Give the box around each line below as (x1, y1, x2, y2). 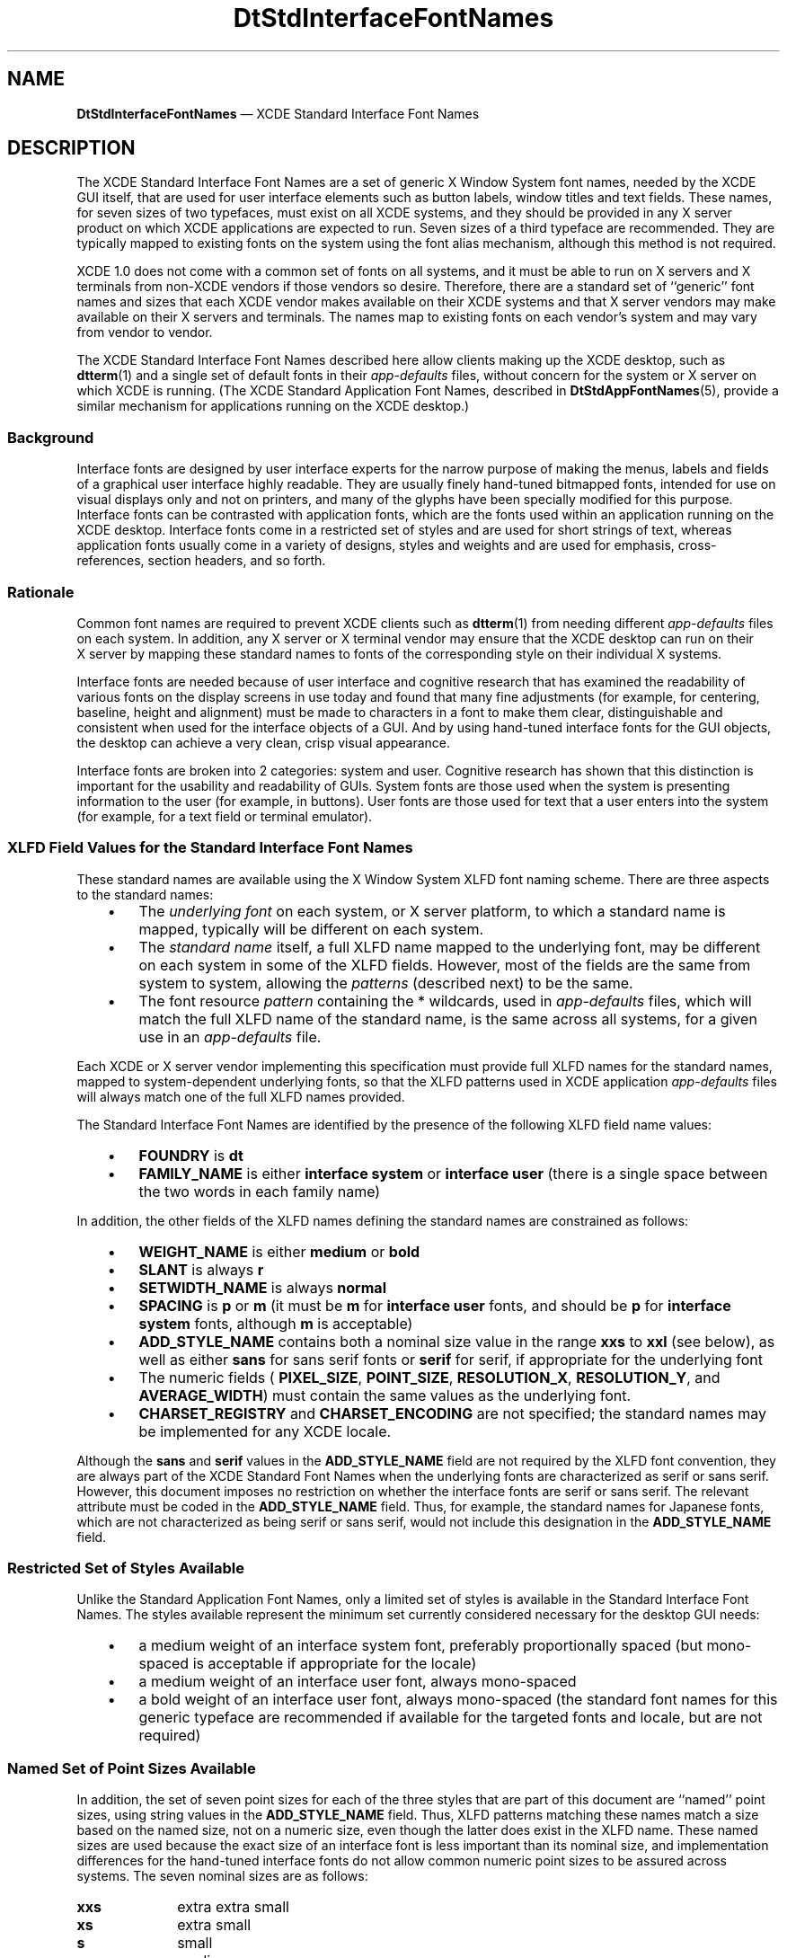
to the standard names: (76, 886, 214, 902)
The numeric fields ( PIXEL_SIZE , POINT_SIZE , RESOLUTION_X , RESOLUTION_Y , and (138, 1368, 721, 1387)
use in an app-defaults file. (138, 1027, 322, 1046)
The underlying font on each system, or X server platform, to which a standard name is (138, 901, 726, 920)
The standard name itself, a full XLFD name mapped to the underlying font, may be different (138, 937, 761, 956)
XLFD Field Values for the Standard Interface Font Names (7, 838, 413, 857)
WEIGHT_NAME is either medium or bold (138, 1242, 420, 1261)
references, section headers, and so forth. (76, 553, 326, 569)
